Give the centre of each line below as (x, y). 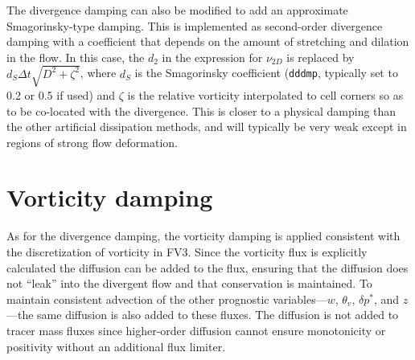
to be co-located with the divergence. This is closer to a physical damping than (201, 110)
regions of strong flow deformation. (92, 142)
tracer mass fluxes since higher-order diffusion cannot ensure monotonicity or (196, 330)
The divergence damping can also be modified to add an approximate (177, 10)
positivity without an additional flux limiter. (116, 346)
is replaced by (320, 57)
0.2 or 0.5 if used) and (61, 94)
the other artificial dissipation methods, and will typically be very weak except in (207, 127)
